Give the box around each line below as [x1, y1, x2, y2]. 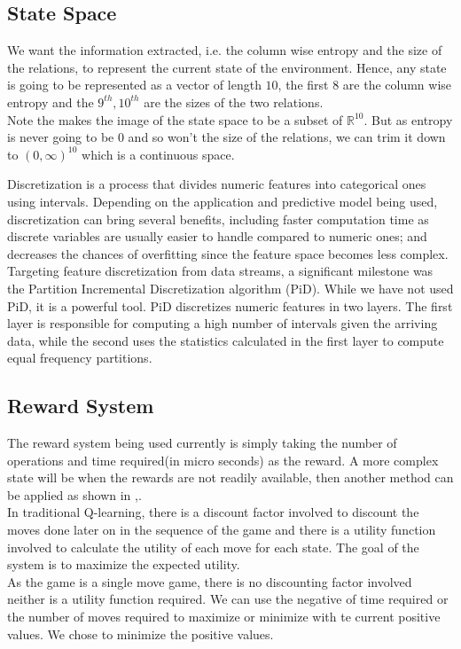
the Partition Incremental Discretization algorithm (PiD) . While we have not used [7, 278, 454, 297]
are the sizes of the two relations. [144, 92, 324, 111]
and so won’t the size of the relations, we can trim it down [128, 128, 446, 146]
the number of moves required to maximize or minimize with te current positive [7, 607, 441, 626]
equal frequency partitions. [7, 348, 152, 367]
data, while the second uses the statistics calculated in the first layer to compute [7, 331, 444, 349]
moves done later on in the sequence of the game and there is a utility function [7, 520, 436, 539]
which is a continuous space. [82, 145, 235, 163]
